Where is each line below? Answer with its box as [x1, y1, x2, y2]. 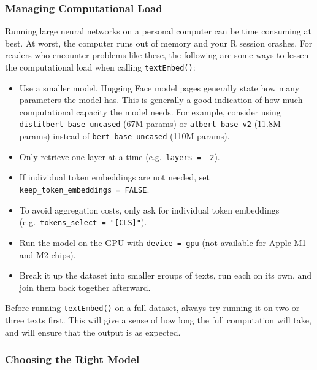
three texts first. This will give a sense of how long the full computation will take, [5, 314, 311, 326]
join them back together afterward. [19, 280, 151, 293]
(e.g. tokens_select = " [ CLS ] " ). [19, 215, 147, 228]
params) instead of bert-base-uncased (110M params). [19, 129, 230, 142]
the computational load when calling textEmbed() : [5, 61, 196, 73]
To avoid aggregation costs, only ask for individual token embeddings [19, 203, 280, 216]
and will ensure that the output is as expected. [5, 325, 181, 338]
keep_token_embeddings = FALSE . [19, 183, 150, 195]
